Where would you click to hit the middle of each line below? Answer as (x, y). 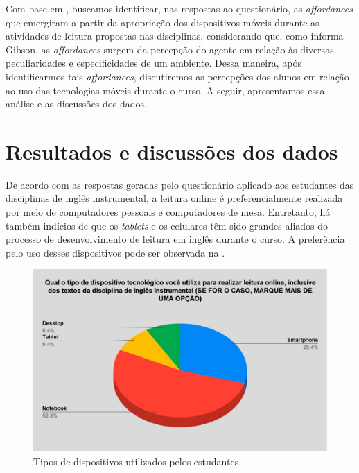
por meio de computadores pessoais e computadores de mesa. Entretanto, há (168, 212)
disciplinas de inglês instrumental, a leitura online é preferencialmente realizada (174, 198)
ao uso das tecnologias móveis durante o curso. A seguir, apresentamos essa (165, 90)
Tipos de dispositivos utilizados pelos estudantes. (138, 461)
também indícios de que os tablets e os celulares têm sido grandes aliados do (167, 225)
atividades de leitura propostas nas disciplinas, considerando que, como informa (175, 36)
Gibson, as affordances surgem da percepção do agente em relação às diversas (170, 49)
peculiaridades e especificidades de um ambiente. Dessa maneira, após (154, 63)
